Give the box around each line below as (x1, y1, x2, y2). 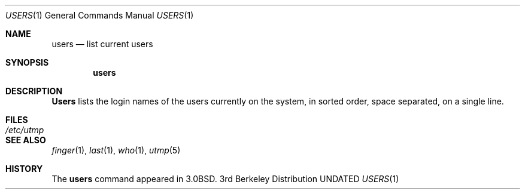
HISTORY (5, 164, 43, 174)
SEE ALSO (5, 135, 46, 145)
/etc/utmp (5, 125, 44, 135)
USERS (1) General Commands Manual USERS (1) (5, 10, 194, 20)
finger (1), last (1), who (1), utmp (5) (51, 145, 181, 155)
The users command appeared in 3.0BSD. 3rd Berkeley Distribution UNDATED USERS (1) (51, 174, 399, 184)
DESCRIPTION (5, 86, 63, 96)
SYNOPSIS (5, 57, 49, 67)
